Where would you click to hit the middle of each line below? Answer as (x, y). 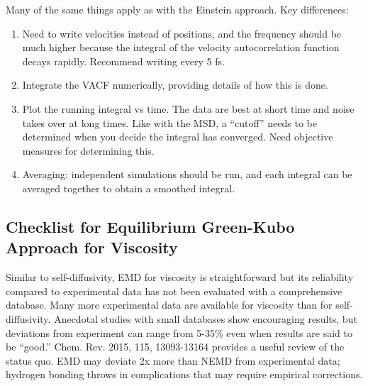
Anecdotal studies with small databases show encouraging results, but (206, 318)
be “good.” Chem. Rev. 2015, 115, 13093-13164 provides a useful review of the (175, 347)
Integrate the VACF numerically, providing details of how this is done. (175, 85)
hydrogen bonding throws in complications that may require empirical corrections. (184, 374)
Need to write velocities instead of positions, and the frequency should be (182, 33)
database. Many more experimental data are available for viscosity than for (169, 305)
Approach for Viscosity (92, 247)
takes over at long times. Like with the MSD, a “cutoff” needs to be (169, 122)
